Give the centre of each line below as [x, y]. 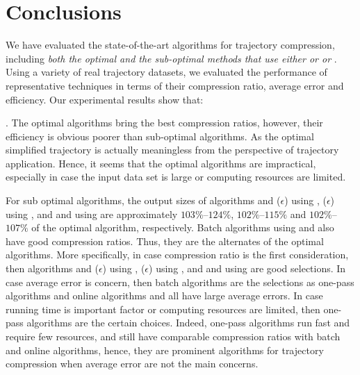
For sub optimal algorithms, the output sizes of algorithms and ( [143, 200]
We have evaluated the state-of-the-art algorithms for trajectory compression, [170, 45]
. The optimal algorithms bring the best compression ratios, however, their [164, 123]
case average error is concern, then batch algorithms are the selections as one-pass [180, 282]
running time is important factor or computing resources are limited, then [163, 309]
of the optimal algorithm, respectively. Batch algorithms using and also [183, 227]
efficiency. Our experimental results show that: [105, 99]
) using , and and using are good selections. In [247, 268]
